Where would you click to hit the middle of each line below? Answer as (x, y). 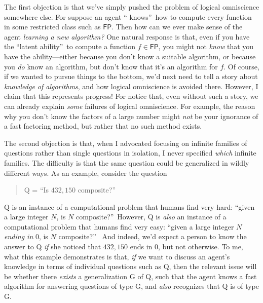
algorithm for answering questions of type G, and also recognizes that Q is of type (131, 286)
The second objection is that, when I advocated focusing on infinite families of (126, 143)
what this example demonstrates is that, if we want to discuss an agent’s (117, 256)
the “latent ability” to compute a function (70, 46)
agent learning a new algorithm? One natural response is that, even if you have (127, 36)
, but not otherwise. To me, (201, 247)
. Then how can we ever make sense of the (177, 27)
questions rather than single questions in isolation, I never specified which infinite (130, 153)
